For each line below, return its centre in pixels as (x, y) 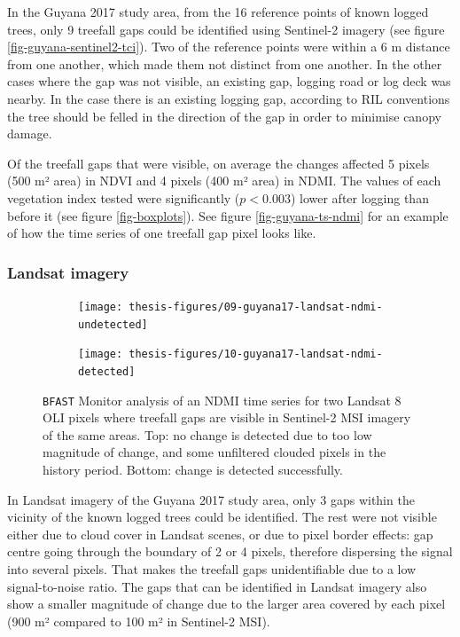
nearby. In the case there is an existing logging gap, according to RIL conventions (229, 98)
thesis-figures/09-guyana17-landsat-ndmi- (256, 307)
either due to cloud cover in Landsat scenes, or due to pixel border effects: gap (220, 534)
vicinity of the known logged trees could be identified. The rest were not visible (222, 517)
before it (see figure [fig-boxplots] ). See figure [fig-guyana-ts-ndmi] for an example (228, 215)
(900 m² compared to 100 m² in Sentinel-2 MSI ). (139, 621)
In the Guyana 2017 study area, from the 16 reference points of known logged (218, 12)
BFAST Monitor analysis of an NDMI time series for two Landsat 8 (222, 400)
